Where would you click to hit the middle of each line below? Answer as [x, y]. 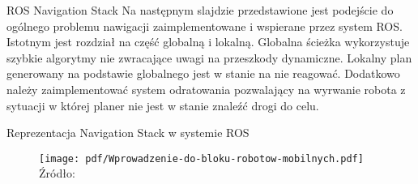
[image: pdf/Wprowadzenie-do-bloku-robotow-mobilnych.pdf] [201, 158]
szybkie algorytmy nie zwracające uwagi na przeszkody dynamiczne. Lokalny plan [209, 57]
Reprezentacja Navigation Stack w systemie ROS [128, 133]
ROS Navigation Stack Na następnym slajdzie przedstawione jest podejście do [200, 10]
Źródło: [57, 173]
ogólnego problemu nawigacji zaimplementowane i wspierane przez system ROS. [205, 26]
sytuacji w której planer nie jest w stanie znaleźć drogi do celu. [163, 105]
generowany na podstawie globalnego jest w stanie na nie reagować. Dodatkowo [203, 73]
